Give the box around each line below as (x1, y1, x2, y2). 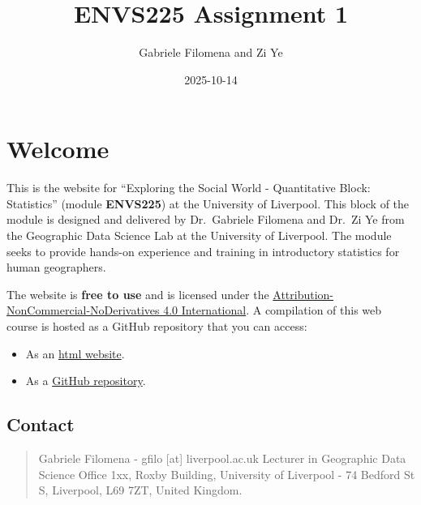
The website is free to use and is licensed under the (6, 285, 269, 302)
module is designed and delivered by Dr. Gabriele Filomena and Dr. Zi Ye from (6, 211, 405, 228)
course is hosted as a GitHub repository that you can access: (6, 318, 307, 334)
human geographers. (6, 259, 106, 276)
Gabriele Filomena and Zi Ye (139, 44, 283, 61)
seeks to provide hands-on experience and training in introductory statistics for (6, 242, 400, 259)
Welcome (6, 132, 110, 165)
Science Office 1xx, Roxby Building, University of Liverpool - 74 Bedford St (38, 465, 415, 482)
